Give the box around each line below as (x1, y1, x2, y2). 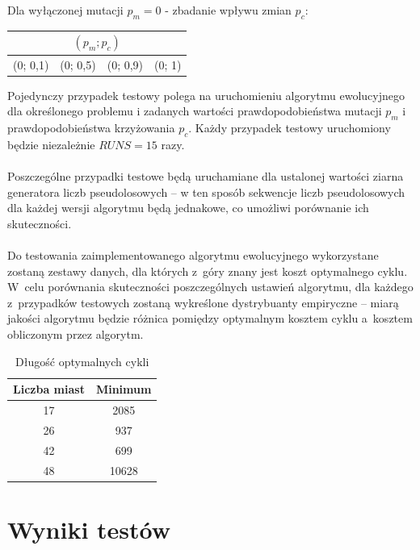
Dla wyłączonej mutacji (7, 2, 124, 18)
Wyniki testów (7, 512, 171, 545)
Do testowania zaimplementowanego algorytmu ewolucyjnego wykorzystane (7, 246, 379, 263)
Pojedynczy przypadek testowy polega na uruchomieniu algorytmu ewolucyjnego (7, 86, 405, 103)
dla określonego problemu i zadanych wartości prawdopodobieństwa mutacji (7, 102, 382, 119)
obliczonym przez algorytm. (7, 325, 144, 342)
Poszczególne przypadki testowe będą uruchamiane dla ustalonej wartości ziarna (7, 168, 404, 185)
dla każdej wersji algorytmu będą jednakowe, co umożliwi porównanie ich (7, 199, 369, 216)
